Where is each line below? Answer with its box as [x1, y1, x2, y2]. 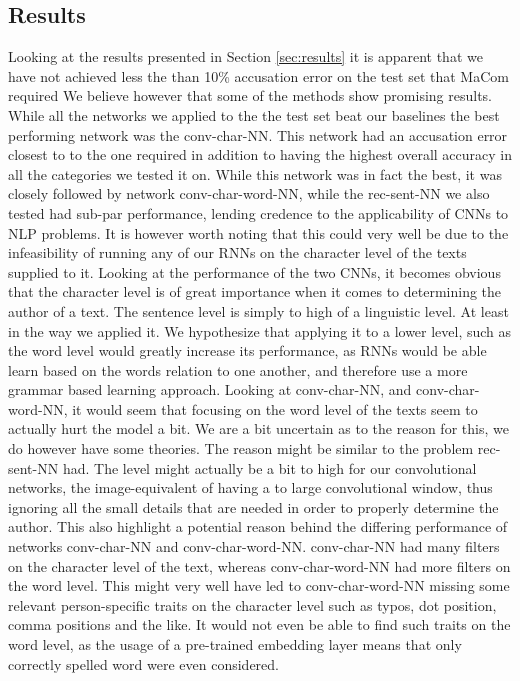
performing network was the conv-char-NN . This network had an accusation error [8, 124, 508, 145]
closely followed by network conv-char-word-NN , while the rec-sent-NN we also [8, 183, 490, 204]
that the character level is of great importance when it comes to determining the [8, 281, 502, 302]
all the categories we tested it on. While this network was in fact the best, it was [8, 163, 502, 184]
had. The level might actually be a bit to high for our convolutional [62, 457, 477, 478]
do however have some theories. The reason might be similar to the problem [8, 438, 474, 459]
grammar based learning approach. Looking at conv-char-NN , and [8, 379, 412, 400]
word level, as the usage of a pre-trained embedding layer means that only [8, 634, 462, 655]
